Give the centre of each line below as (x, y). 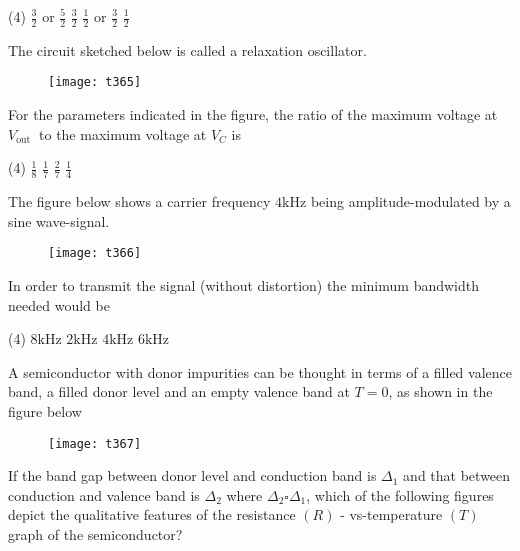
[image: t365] (95, 82)
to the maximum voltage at (123, 133)
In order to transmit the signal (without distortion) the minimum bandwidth (244, 284)
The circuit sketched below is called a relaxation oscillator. (187, 49)
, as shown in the (440, 391)
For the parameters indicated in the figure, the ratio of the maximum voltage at (253, 114)
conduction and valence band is (104, 494)
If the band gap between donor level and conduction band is (192, 475)
